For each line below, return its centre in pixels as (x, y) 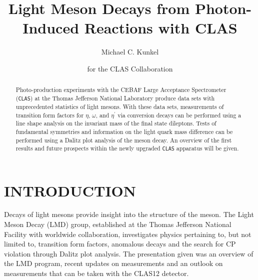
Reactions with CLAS (161, 28)
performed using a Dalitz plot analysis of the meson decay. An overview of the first (124, 140)
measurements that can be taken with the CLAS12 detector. (96, 273)
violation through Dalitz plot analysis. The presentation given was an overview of (129, 253)
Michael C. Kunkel (130, 52)
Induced (51, 28)
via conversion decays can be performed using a (179, 115)
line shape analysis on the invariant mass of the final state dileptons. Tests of (116, 123)
